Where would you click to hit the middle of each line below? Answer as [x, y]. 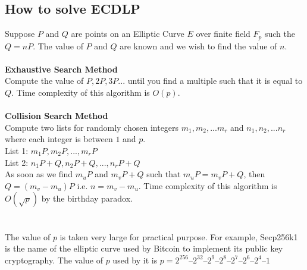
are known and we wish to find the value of [198, 45]
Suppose [20, 34]
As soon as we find [39, 174]
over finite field [223, 34]
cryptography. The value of [54, 260]
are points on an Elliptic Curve [128, 34]
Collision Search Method [57, 116]
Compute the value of [44, 81]
